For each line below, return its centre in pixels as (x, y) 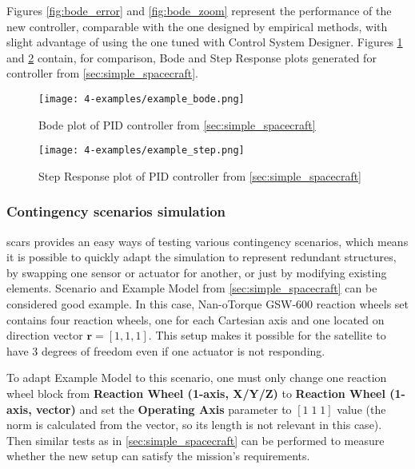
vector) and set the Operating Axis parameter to (164, 409)
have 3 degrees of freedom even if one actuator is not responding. (166, 350)
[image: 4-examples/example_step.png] (142, 151)
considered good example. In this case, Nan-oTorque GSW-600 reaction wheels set (208, 304)
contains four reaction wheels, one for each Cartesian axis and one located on (196, 319)
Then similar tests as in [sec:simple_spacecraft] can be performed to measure (196, 440)
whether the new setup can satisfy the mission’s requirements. (158, 456)
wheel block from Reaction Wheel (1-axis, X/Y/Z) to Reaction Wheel (196, 393)
